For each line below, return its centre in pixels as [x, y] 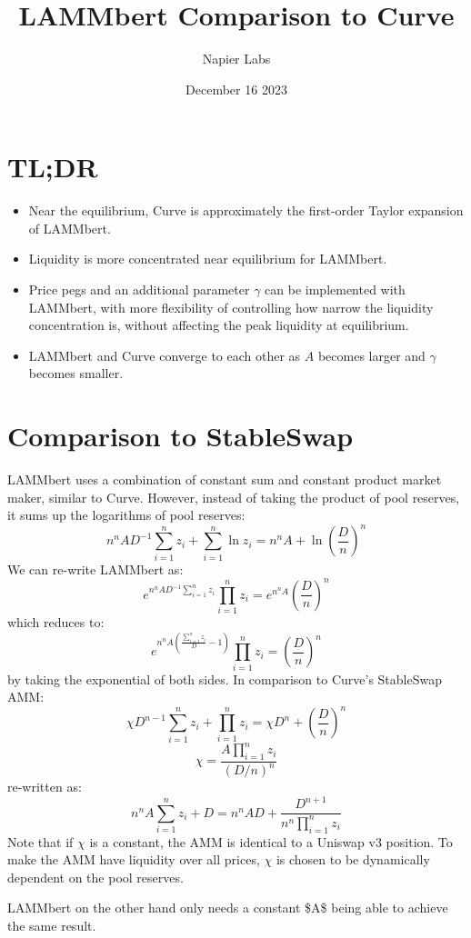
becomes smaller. [76, 373]
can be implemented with [335, 289]
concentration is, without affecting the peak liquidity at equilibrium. [219, 325]
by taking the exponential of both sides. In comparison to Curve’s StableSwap [225, 679]
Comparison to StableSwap [180, 436]
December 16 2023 [236, 89]
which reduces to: [56, 622]
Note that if [40, 841]
